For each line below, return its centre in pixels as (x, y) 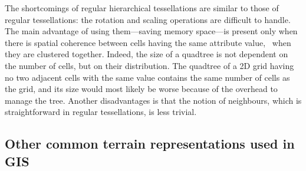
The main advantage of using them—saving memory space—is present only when (151, 31)
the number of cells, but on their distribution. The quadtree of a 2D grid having (149, 65)
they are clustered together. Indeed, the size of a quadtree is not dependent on (147, 54)
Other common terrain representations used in (150, 144)
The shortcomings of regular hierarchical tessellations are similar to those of (142, 8)
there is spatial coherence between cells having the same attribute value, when (148, 42)
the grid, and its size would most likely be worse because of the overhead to (141, 89)
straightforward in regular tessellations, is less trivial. (101, 112)
